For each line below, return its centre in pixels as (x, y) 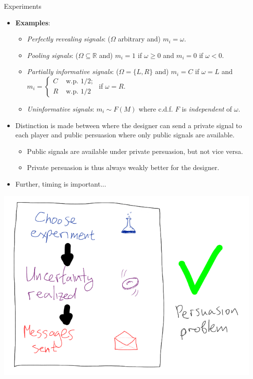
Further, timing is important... (61, 183)
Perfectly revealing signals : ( (69, 39)
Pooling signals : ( (53, 55)
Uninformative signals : (61, 108)
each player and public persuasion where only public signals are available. (125, 135)
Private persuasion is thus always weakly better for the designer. (123, 167)
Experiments (23, 6)
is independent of (207, 108)
